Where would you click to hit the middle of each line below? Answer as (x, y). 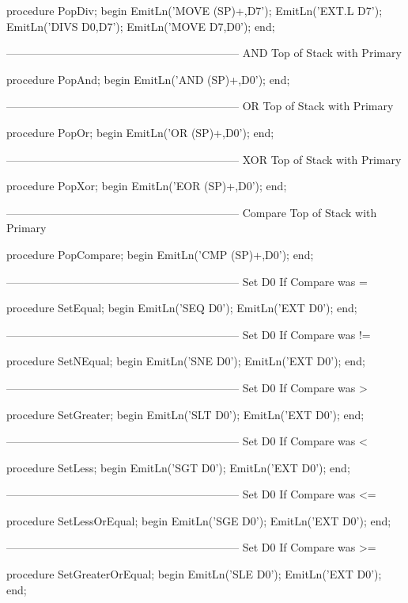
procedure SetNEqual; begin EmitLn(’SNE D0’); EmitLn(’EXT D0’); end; (186, 361)
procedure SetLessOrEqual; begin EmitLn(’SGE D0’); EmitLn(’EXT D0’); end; (199, 520)
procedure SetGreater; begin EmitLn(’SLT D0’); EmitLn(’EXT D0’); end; (185, 414)
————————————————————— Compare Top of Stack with (192, 212)
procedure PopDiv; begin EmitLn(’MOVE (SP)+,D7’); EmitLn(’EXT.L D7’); (195, 10)
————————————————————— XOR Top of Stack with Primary (204, 159)
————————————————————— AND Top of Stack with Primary (204, 53)
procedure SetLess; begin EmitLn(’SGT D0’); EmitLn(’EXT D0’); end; (178, 467)
